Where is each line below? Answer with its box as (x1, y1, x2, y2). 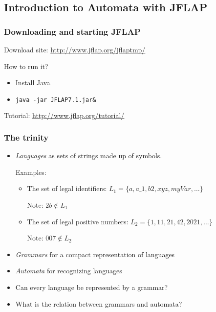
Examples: (15, 167, 46, 177)
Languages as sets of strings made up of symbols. (15, 150, 162, 161)
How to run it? (4, 61, 48, 71)
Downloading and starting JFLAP (4, 25, 141, 37)
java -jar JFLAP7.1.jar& (15, 96, 96, 103)
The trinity (4, 131, 49, 143)
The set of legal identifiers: (27, 183, 107, 193)
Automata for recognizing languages (15, 265, 122, 276)
